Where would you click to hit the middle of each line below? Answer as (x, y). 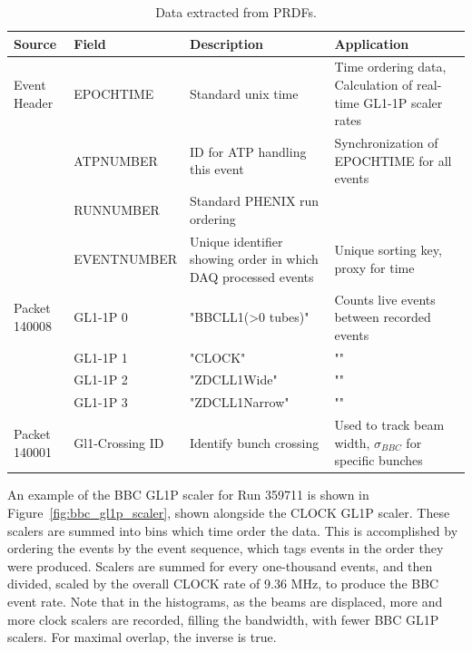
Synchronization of (386, 143)
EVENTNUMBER (126, 259)
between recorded (383, 317)
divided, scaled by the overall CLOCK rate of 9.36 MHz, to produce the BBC (223, 584)
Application (372, 43)
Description (227, 43)
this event (217, 169)
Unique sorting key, (388, 250)
